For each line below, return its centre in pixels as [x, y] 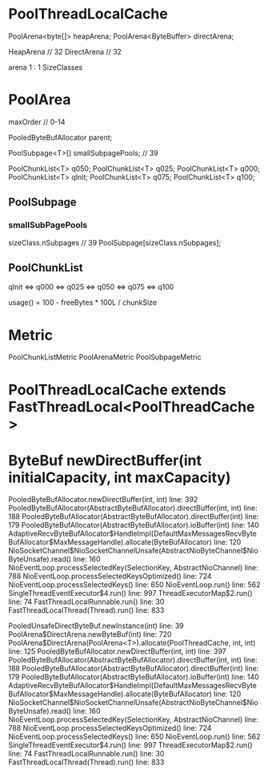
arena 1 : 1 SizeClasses [46, 67]
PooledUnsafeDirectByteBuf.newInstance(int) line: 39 [96, 626]
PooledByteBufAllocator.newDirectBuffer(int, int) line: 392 [103, 500]
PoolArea [40, 100]
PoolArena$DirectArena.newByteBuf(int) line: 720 [90, 634]
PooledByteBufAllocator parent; [60, 137]
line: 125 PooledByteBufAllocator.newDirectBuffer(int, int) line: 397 [117, 651]
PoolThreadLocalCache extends [117, 389]
